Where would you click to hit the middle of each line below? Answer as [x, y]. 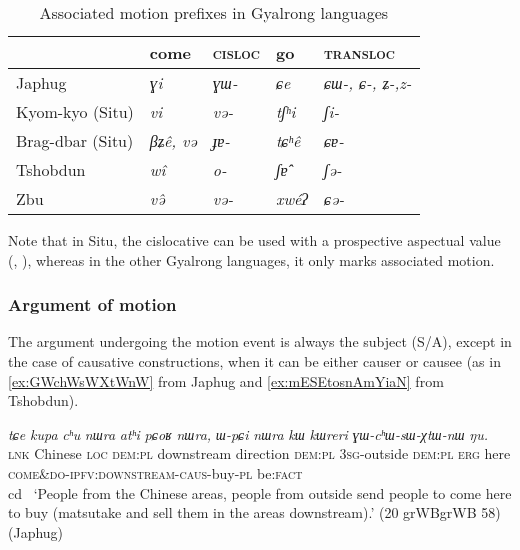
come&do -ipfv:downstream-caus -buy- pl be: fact [155, 472]
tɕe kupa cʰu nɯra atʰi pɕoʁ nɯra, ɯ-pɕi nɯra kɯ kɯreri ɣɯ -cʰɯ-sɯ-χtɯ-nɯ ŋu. [248, 433]
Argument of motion [92, 304]
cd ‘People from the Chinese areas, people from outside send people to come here [260, 492]
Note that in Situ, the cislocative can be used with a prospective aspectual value [254, 240]
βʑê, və [173, 140]
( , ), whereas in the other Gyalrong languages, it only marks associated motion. [251, 259]
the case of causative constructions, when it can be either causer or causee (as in [254, 361]
